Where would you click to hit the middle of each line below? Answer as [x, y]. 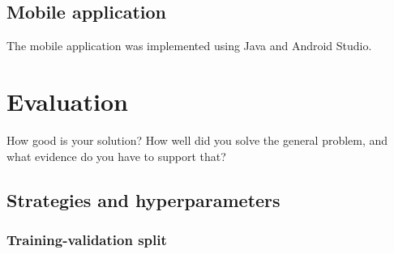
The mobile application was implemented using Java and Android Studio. [189, 46]
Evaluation [67, 101]
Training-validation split [87, 239]
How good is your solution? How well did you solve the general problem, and [197, 140]
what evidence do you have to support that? [116, 156]
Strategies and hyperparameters [143, 199]
